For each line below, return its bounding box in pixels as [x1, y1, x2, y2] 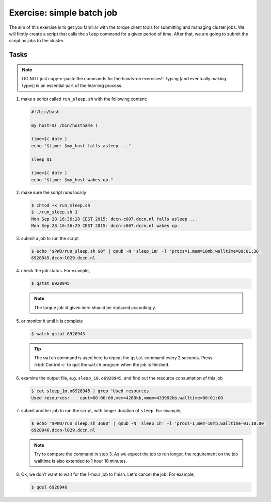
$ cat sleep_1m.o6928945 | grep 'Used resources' [31, 388, 152, 394]
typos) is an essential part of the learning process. [22, 83, 123, 88]
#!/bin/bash [31, 109, 60, 114]
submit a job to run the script [21, 235, 79, 241]
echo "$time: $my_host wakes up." [31, 177, 113, 182]
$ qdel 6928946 [31, 485, 67, 490]
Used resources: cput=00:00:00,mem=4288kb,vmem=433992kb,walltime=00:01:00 [31, 395, 223, 400]
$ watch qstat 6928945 [31, 331, 85, 337]
